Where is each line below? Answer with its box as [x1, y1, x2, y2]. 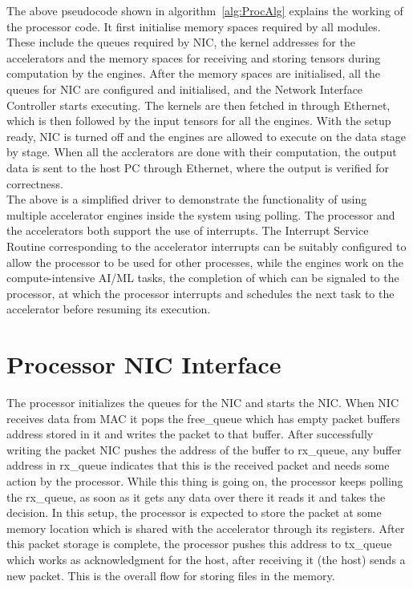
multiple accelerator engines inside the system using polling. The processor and [6, 206, 395, 223]
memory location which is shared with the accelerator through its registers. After [6, 519, 405, 536]
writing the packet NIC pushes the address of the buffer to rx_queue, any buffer [6, 441, 402, 458]
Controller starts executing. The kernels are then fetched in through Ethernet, [6, 96, 391, 113]
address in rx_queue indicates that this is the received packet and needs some [6, 457, 390, 474]
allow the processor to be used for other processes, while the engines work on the [6, 253, 403, 270]
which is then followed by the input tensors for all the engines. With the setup [6, 112, 391, 129]
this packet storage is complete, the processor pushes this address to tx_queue [6, 535, 392, 552]
